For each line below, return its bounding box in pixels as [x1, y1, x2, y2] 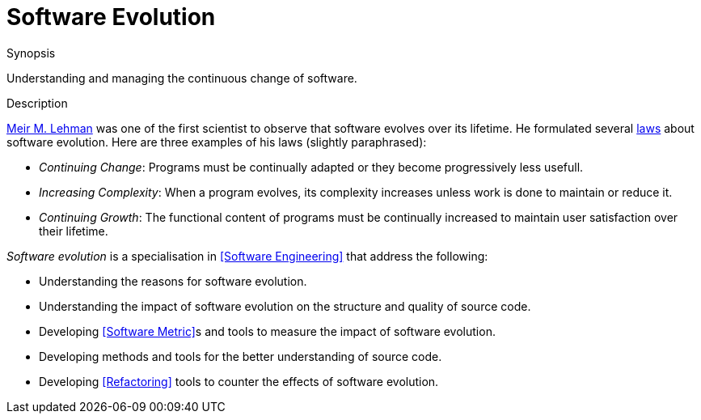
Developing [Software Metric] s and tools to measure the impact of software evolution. [39, 324, 496, 338]
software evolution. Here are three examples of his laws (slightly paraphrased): [6, 134, 427, 149]
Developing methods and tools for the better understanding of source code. [39, 349, 442, 363]
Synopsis [6, 45, 56, 60]
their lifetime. [39, 223, 108, 238]
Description [6, 95, 68, 110]
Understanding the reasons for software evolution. [39, 274, 307, 288]
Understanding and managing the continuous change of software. [6, 70, 357, 85]
